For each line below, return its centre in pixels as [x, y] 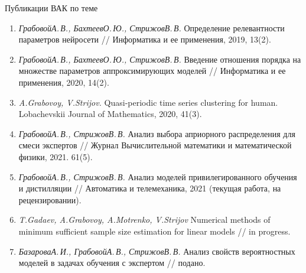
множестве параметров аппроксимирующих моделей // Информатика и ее [152, 71]
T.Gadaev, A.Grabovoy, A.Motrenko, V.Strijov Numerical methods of [144, 220]
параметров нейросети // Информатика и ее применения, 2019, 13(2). [145, 39]
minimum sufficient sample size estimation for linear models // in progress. [154, 231]
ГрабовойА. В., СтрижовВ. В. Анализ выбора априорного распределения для [157, 133]
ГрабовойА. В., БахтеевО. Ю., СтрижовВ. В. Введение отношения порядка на [160, 59]
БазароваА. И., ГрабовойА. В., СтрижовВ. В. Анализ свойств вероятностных [157, 251]
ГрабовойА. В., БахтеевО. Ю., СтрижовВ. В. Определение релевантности [152, 27]
